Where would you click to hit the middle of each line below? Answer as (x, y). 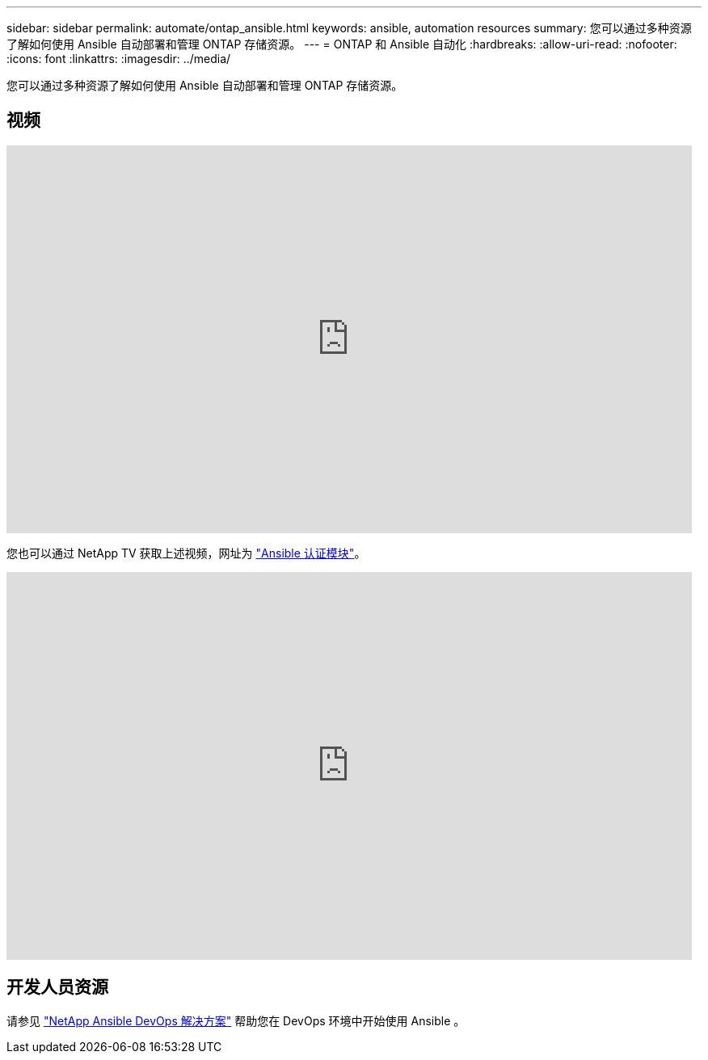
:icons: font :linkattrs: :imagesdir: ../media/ (119, 59)
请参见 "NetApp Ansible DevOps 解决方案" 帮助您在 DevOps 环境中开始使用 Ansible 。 (236, 1020)
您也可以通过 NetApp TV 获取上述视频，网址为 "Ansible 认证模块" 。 (186, 553)
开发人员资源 (57, 987)
